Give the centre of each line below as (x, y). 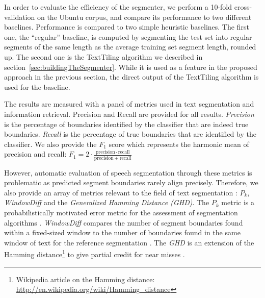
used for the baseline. (37, 86)
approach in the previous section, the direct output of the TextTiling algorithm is (131, 77)
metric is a (238, 202)
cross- (243, 7)
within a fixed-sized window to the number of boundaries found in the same (122, 232)
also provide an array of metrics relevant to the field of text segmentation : (121, 192)
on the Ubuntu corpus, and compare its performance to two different (144, 17)
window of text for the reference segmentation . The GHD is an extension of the (129, 242)
